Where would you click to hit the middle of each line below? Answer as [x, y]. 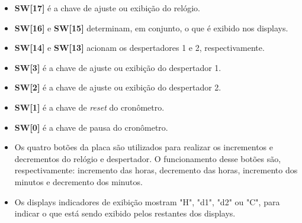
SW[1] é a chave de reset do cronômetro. [89, 107]
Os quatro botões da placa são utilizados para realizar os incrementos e [144, 147]
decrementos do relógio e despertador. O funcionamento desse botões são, [148, 158]
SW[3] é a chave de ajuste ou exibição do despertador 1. [118, 67]
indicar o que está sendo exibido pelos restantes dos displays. [125, 213]
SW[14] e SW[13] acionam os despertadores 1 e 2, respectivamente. [139, 48]
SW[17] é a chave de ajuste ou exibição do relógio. [107, 8]
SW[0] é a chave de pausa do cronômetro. [91, 127]
